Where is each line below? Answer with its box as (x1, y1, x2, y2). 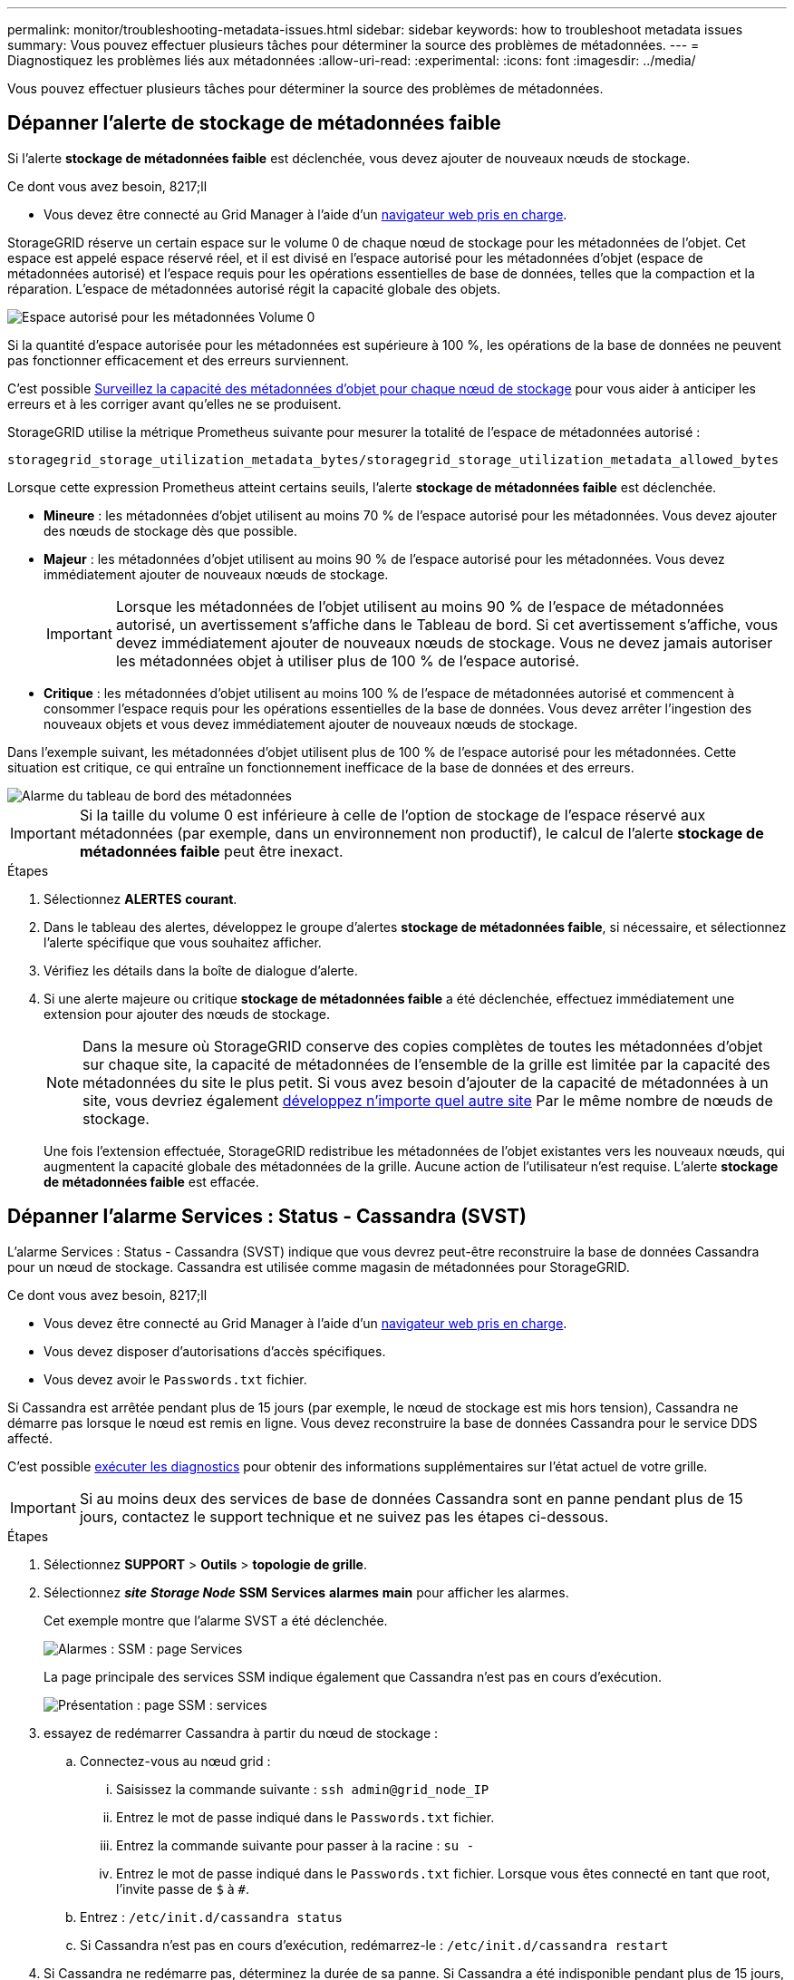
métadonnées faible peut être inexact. (79, 841, 344, 860)
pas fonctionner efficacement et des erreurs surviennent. (7, 352, 349, 368)
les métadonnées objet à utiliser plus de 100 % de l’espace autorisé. (115, 651, 580, 670)
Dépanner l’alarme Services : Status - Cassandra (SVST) (7, 1205, 528, 1228)
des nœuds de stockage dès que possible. (44, 522, 297, 539)
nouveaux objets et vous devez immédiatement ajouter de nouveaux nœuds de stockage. (44, 715, 578, 732)
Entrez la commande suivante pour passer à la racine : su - (116, 1837, 475, 1853)
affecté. (7, 1430, 53, 1446)
